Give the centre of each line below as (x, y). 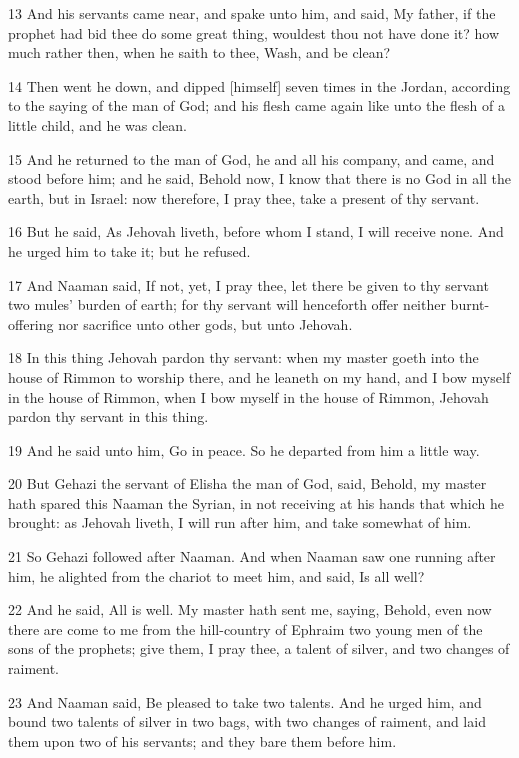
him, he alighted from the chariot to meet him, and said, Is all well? (216, 575)
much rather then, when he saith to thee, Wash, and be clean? (199, 52)
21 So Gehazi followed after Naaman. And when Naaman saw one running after (252, 556)
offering (31, 323)
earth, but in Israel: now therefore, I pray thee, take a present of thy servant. (244, 197)
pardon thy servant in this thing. (108, 416)
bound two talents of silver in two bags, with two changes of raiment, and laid (247, 721)
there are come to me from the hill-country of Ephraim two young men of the (245, 628)
